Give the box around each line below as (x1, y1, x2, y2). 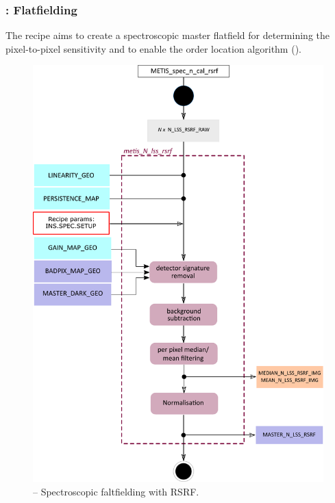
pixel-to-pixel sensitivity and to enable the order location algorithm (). (5, 41, 301, 55)
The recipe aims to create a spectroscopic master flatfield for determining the (5, 28, 330, 42)
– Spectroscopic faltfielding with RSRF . (33, 484, 199, 498)
